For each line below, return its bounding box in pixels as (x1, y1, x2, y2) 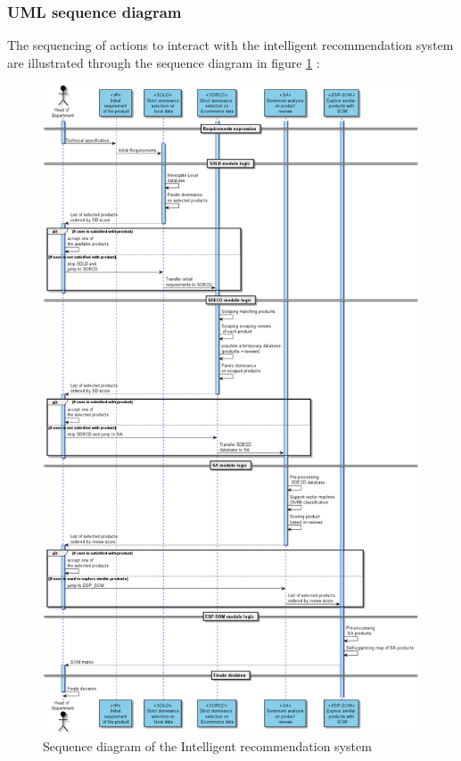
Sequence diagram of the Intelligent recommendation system (43, 737, 372, 756)
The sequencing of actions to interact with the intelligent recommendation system (7, 36, 454, 54)
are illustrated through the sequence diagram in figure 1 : (7, 53, 320, 71)
